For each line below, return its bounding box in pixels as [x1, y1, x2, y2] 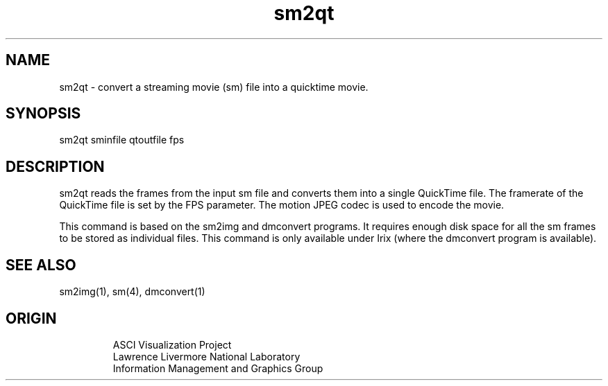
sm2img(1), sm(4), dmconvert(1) [59, 286, 205, 298]
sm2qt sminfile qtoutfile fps [59, 134, 185, 146]
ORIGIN [6, 309, 57, 327]
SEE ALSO [6, 256, 76, 274]
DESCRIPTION [6, 157, 105, 175]
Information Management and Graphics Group [112, 362, 323, 374]
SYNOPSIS [6, 105, 81, 123]
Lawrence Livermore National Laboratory [112, 350, 301, 362]
